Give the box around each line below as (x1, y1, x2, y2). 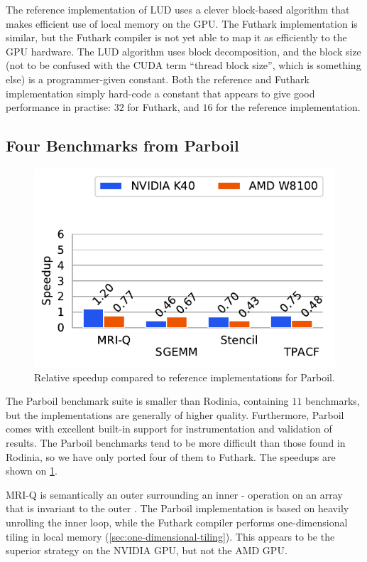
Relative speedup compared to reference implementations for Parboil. (34, 369, 335, 384)
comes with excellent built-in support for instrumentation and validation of (6, 421, 332, 436)
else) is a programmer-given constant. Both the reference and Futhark (6, 71, 310, 86)
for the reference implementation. (216, 100, 361, 115)
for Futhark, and (127, 100, 199, 115)
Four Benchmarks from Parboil (6, 134, 239, 157)
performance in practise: (6, 100, 111, 115)
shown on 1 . (6, 463, 57, 478)
